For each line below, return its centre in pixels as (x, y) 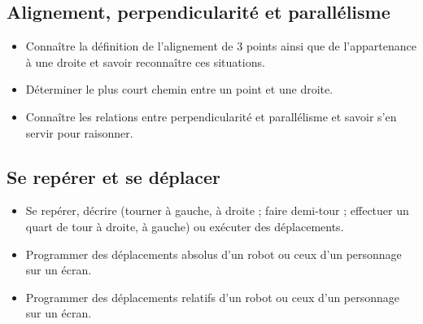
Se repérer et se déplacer (113, 176)
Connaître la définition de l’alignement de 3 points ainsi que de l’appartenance (221, 46)
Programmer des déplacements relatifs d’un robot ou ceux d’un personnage (213, 297)
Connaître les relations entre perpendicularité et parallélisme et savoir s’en (211, 116)
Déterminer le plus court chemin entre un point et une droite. (179, 89)
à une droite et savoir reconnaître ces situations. (145, 61)
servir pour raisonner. (79, 132)
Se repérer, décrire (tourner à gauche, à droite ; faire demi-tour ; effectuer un (217, 210)
